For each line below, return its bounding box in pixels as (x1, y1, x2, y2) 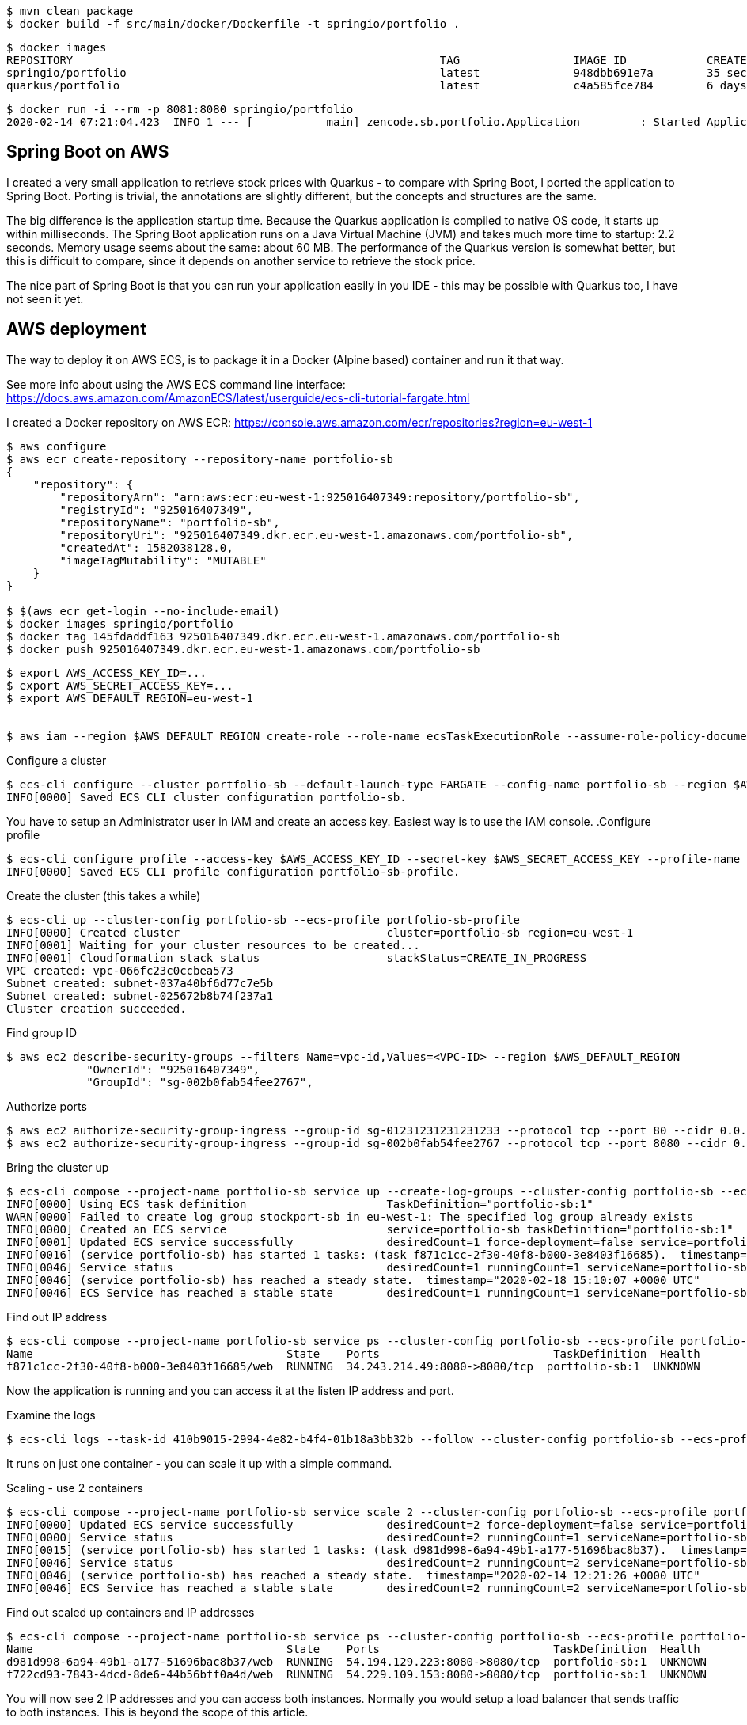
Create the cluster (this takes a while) (6, 888, 201, 902)
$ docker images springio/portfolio (6, 617, 233, 630)
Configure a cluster (6, 753, 107, 767)
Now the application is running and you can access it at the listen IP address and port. (6, 1383, 454, 1397)
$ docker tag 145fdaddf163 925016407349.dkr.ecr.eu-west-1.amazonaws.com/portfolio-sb (6, 629, 560, 643)
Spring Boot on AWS (6, 142, 169, 162)
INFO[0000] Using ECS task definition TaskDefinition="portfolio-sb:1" (6, 1197, 593, 1210)
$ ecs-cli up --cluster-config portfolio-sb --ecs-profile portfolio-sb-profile (6, 913, 521, 926)
